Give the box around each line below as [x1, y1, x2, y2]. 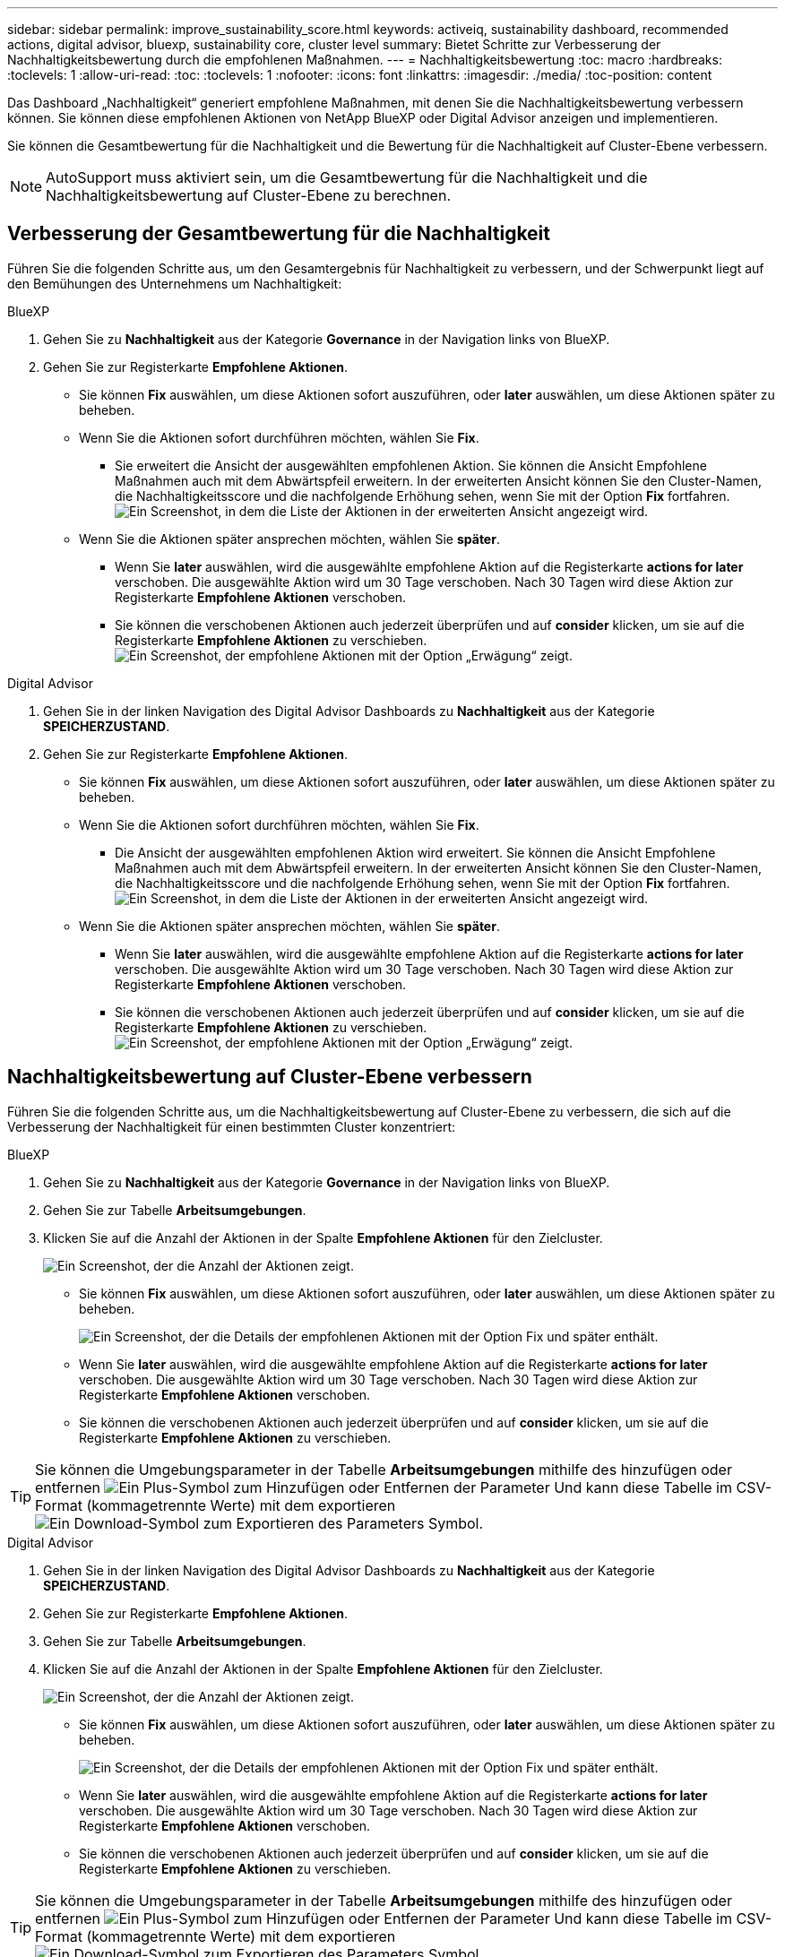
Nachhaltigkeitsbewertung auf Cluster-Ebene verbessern [7, 1065, 532, 1089]
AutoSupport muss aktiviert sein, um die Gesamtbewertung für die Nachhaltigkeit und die [46, 168, 648, 186]
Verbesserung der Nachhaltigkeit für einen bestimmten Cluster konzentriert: [7, 1118, 456, 1134]
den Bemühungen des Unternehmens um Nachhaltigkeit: [7, 275, 342, 291]
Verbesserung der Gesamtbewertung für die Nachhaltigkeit [7, 222, 550, 246]
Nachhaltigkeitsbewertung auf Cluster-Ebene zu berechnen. [46, 186, 451, 204]
